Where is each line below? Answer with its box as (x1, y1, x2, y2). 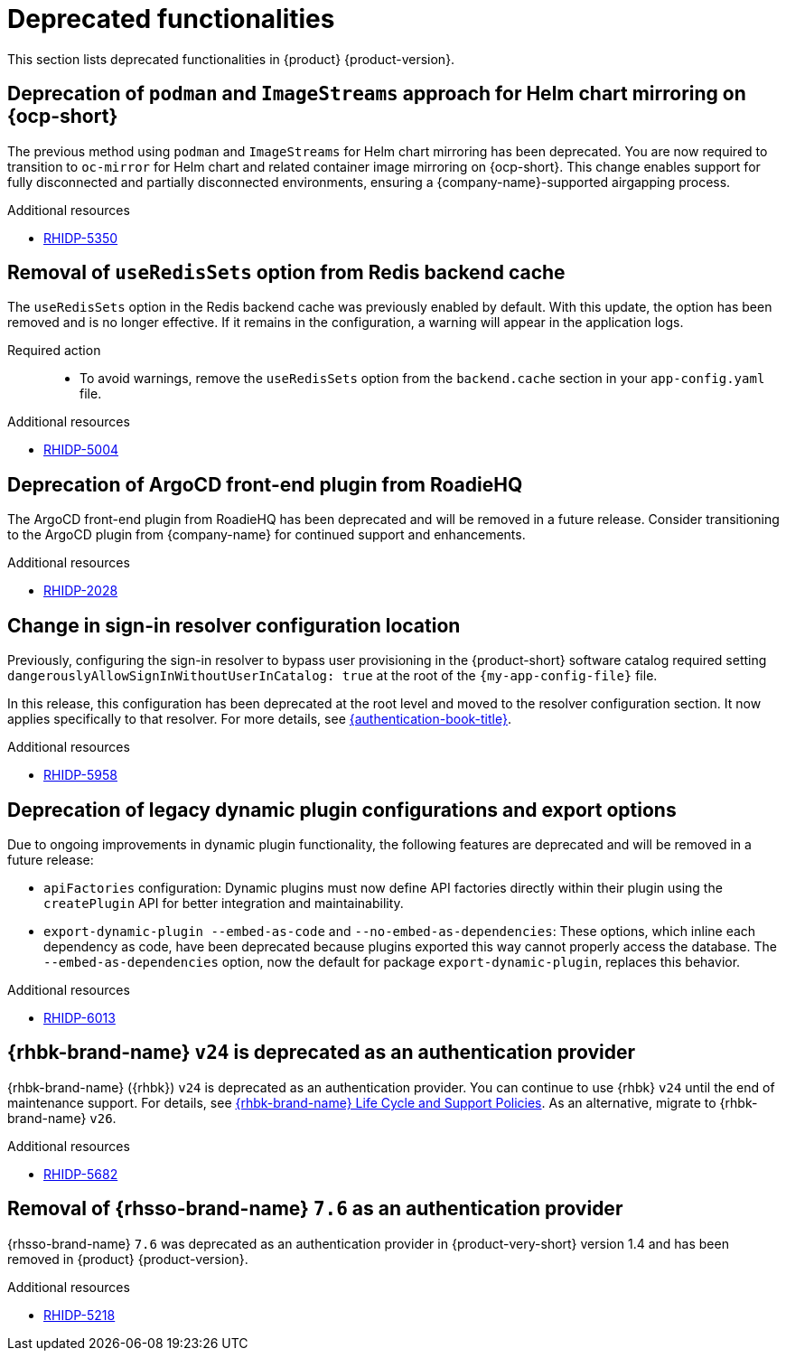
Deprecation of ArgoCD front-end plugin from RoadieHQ (7, 473, 523, 496)
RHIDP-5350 (43, 229, 118, 246)
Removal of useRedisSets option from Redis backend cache (7, 261, 566, 285)
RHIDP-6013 (43, 1009, 116, 1026)
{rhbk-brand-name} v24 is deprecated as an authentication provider (7, 1041, 635, 1064)
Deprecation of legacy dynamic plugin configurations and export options (7, 798, 677, 821)
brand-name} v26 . (7, 1110, 117, 1126)
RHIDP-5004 (43, 442, 119, 458)
